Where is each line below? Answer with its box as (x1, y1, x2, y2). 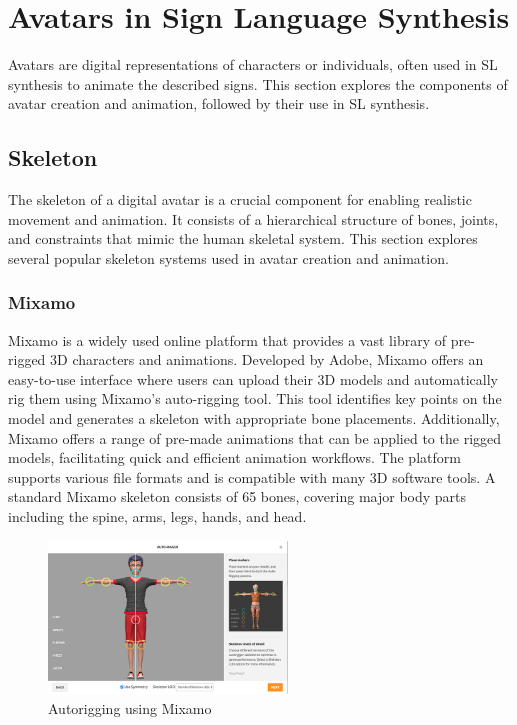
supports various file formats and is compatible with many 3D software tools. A (8, 466, 496, 487)
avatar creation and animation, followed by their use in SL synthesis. (8, 93, 430, 114)
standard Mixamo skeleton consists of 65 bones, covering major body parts (8, 486, 467, 507)
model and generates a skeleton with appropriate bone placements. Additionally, (8, 408, 500, 429)
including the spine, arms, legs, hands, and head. (8, 506, 307, 527)
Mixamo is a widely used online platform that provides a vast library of (8, 329, 446, 350)
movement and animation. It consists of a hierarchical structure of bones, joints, (8, 208, 499, 229)
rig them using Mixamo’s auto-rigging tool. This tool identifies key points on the (8, 388, 502, 409)
